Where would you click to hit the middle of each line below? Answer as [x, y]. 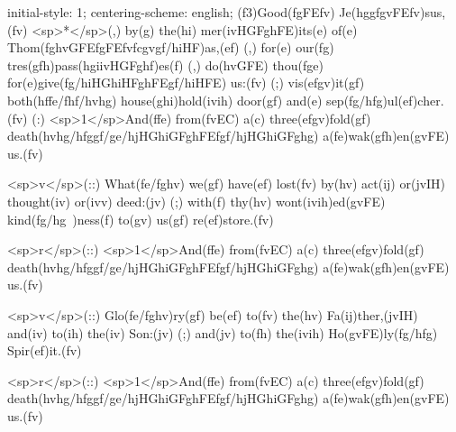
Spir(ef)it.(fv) [45, 350]
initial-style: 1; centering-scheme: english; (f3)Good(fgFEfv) [171, 12]
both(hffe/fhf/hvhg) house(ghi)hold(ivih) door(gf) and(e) [165, 100]
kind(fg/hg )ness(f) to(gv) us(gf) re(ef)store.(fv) [141, 219]
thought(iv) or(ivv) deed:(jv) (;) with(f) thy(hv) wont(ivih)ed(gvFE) [196, 201]
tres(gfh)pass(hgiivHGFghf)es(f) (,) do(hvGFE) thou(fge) [165, 64]
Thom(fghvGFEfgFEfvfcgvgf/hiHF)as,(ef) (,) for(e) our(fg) [171, 47]
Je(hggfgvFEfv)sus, [392, 12]
